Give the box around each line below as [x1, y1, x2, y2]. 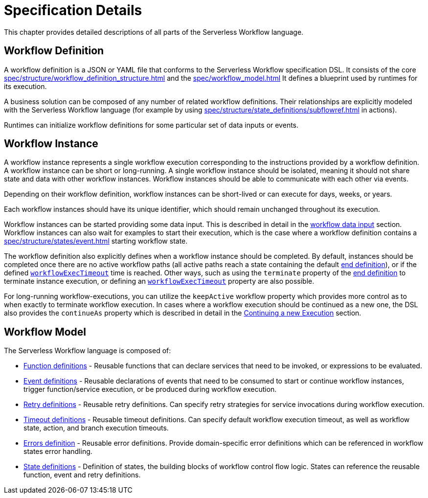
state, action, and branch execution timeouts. [23, 424, 169, 432]
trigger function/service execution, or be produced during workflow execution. [23, 385, 277, 394]
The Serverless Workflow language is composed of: [4, 346, 171, 355]
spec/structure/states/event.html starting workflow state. [4, 237, 188, 246]
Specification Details [4, 2, 142, 19]
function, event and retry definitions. [23, 471, 141, 479]
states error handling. [23, 447, 92, 456]
